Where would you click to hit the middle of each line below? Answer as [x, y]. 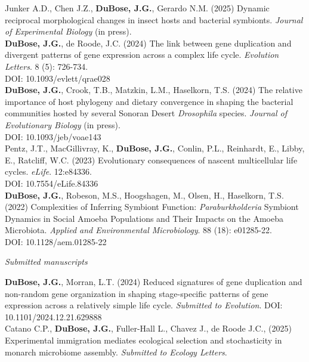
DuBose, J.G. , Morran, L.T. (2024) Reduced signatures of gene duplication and [154, 282]
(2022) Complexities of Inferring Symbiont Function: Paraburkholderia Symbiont [152, 207]
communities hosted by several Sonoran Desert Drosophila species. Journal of [146, 113]
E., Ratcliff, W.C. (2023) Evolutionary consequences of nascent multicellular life [151, 160]
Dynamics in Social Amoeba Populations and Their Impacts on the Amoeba [144, 218]
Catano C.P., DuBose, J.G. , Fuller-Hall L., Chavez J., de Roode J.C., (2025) [148, 328]
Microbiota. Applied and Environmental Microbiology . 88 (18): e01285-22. [138, 230]
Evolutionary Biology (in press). [63, 124]
